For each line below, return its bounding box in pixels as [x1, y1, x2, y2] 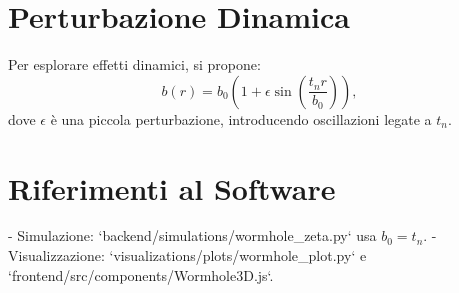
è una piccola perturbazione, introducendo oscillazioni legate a [50, 108, 432, 129]
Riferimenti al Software [8, 167, 336, 208]
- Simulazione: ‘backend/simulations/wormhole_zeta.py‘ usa [8, 225, 377, 246]
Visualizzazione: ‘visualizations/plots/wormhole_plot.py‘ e [8, 245, 367, 266]
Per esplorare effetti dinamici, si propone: [8, 54, 261, 75]
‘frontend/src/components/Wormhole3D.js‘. [8, 264, 274, 285]
